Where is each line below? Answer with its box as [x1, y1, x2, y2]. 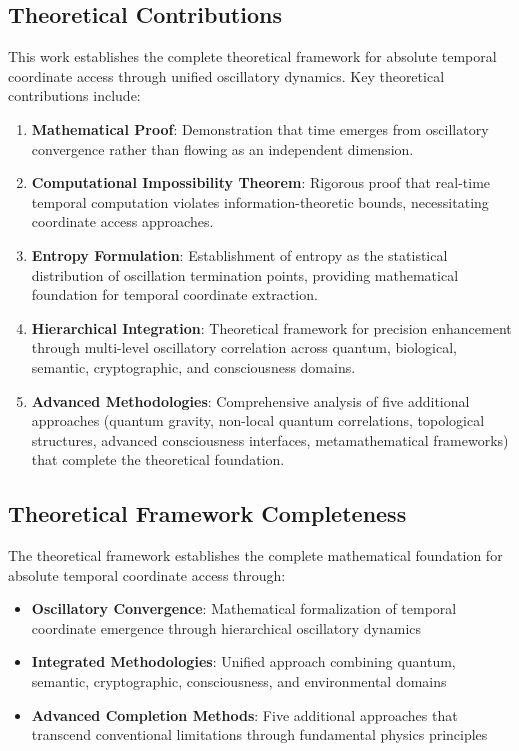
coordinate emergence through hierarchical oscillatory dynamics [31, 617, 422, 638]
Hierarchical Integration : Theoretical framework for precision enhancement [31, 317, 512, 338]
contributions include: [8, 85, 141, 106]
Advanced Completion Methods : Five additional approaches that [31, 704, 458, 725]
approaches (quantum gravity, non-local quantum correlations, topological [31, 410, 485, 431]
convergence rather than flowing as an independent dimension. [31, 138, 414, 159]
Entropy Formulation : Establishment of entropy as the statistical [31, 244, 448, 265]
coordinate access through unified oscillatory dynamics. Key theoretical [8, 65, 445, 86]
